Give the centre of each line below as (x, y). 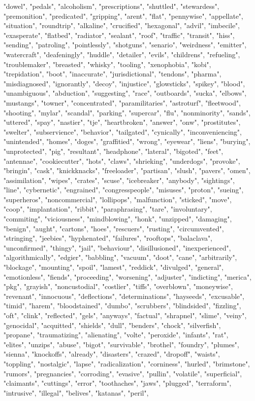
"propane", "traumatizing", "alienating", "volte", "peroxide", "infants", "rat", (116, 335)
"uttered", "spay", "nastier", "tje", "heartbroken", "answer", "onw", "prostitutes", (122, 122)
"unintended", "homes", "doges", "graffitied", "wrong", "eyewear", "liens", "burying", (127, 141)
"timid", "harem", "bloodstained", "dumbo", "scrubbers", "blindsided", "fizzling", (122, 306)
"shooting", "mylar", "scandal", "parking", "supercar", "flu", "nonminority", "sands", (127, 112)
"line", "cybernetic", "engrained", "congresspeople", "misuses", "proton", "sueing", (124, 190)
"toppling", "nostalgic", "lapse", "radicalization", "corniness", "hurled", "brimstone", (127, 363)
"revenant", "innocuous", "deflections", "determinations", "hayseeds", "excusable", (124, 296)
